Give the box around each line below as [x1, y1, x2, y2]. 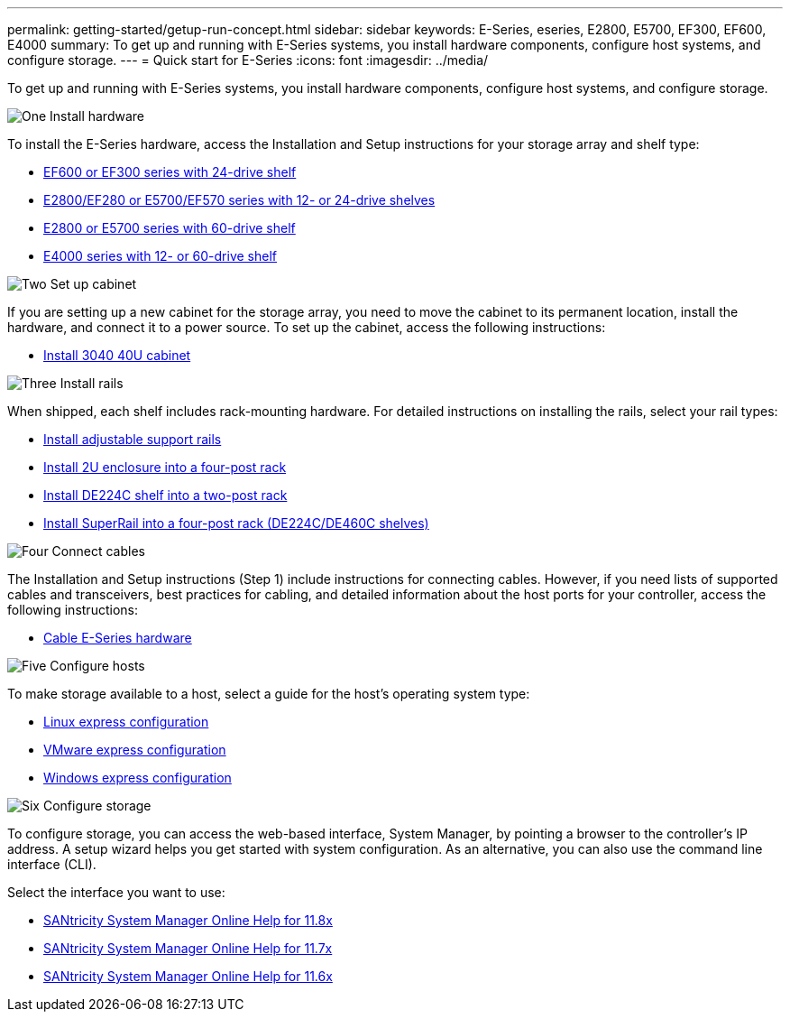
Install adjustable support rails [43, 431, 222, 447]
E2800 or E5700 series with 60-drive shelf [43, 220, 296, 236]
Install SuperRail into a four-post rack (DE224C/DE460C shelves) [43, 515, 429, 531]
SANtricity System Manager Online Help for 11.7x [43, 940, 333, 956]
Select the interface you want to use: [7, 885, 225, 900]
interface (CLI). [7, 857, 96, 872]
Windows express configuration [43, 770, 232, 785]
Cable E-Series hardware [43, 630, 192, 645]
